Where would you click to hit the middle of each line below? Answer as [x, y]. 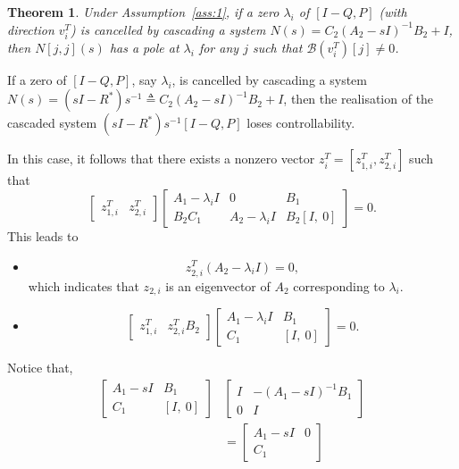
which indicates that [83, 285]
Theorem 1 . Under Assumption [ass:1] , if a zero [143, 12]
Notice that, [40, 368]
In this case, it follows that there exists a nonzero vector [161, 159]
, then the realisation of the [359, 99]
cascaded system [52, 123]
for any [219, 47]
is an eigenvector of [218, 285]
